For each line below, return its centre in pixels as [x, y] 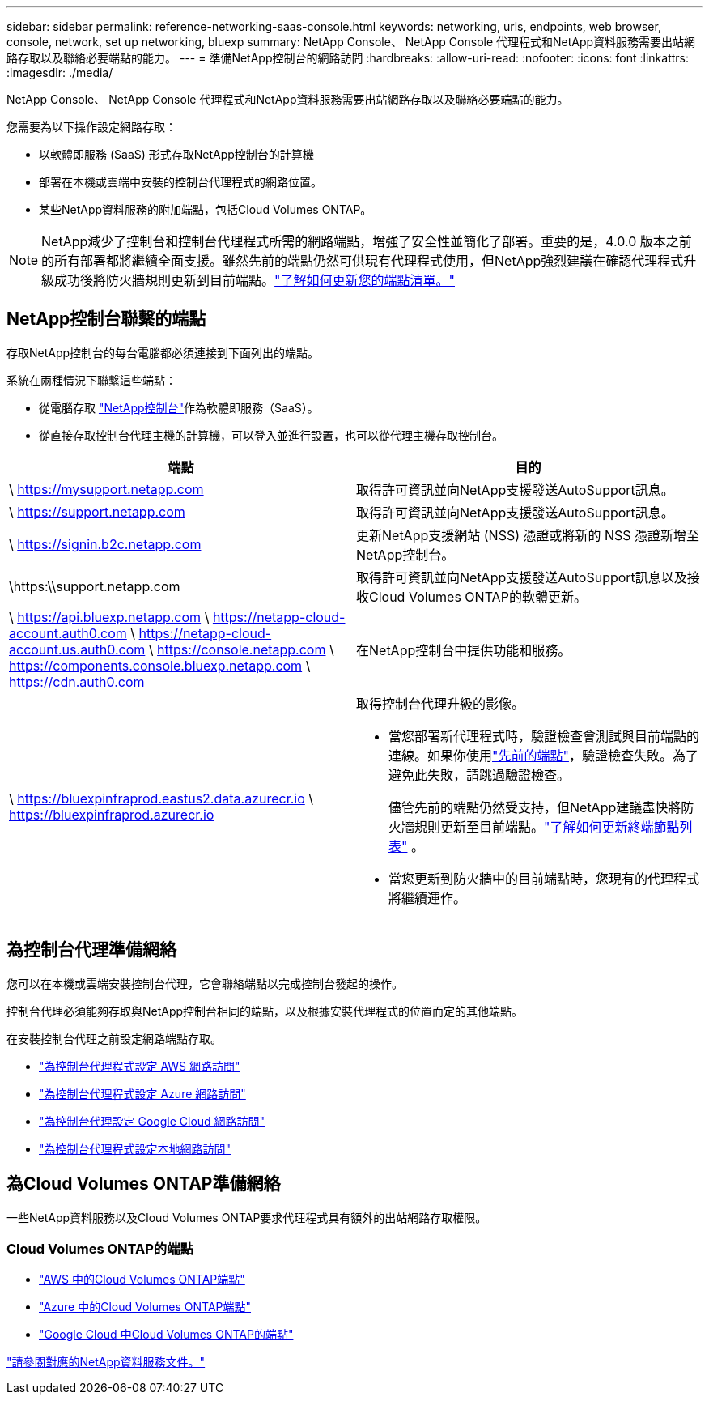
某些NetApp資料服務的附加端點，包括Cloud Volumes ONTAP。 [206, 209]
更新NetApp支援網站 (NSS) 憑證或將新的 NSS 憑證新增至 [528, 535]
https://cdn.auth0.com [77, 681]
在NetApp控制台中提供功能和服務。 [464, 650]
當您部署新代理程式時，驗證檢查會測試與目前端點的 [544, 736]
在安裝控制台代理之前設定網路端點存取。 [114, 1038]
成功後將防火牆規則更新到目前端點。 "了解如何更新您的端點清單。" [255, 280]
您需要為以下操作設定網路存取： [91, 127]
